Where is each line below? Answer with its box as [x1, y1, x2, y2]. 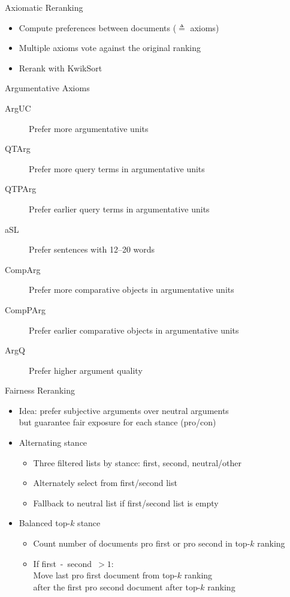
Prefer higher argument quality [29, 364, 143, 376]
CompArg [5, 263, 41, 275]
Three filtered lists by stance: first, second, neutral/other [33, 456, 242, 469]
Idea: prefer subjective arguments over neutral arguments [19, 404, 229, 416]
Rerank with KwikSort [19, 61, 102, 74]
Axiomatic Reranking [5, 1, 83, 13]
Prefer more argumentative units [29, 122, 149, 134]
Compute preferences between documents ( [19, 21, 177, 34]
